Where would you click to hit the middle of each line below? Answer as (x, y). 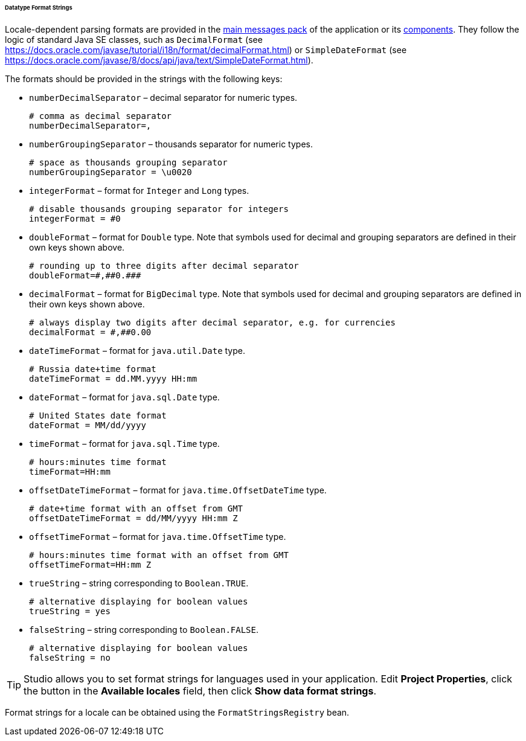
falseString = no (70, 657)
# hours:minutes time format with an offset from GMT (159, 555)
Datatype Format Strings (39, 8)
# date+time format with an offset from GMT (136, 508)
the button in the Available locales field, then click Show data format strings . (200, 691)
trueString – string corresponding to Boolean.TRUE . (139, 583)
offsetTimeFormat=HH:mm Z (90, 564)
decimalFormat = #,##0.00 (90, 332)
